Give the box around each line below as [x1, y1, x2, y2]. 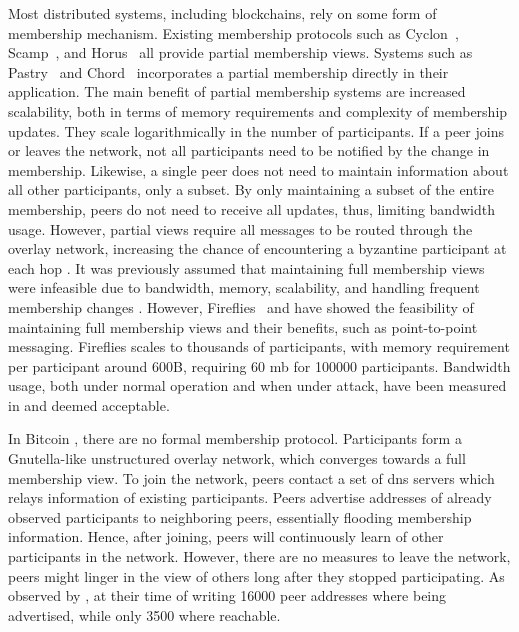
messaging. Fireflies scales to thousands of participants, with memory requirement [8, 336, 510, 357]
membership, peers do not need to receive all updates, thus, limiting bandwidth [8, 198, 495, 219]
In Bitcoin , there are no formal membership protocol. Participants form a [8, 428, 462, 449]
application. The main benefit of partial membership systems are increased [8, 81, 466, 102]
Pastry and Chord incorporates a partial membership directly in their [8, 61, 449, 82]
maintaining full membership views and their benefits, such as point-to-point [8, 316, 478, 337]
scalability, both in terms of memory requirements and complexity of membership [8, 100, 508, 121]
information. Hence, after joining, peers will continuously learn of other [8, 526, 444, 547]
